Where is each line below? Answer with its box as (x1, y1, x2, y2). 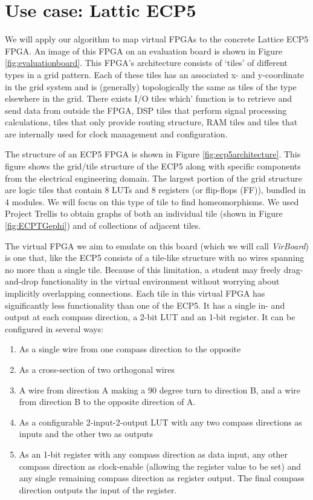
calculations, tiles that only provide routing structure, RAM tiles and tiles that (5, 116, 298, 128)
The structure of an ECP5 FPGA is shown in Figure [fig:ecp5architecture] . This (5, 148, 301, 160)
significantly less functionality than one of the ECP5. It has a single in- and (5, 298, 285, 311)
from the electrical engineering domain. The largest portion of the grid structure (5, 171, 302, 184)
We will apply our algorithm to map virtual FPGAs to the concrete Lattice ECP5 (5, 33, 309, 45)
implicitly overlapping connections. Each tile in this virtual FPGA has (5, 287, 265, 299)
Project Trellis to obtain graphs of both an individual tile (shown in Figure (5, 207, 283, 220)
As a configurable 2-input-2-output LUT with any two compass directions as (19, 415, 302, 428)
